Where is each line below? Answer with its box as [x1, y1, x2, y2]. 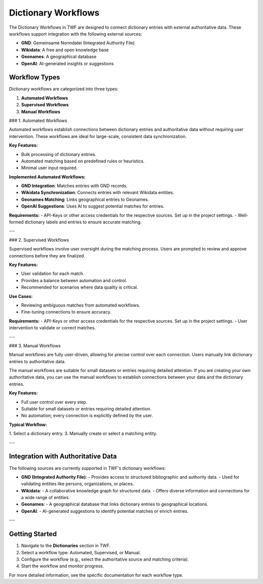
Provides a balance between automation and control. [21, 277, 128, 283]
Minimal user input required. [21, 165, 78, 171]
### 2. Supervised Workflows [9, 237, 69, 243]
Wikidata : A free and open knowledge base [21, 47, 109, 53]
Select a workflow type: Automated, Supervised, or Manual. [21, 549, 141, 555]
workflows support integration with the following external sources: [9, 31, 142, 37]
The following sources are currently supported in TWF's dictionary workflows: [9, 465, 166, 471]
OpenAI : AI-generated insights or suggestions [21, 60, 114, 66]
